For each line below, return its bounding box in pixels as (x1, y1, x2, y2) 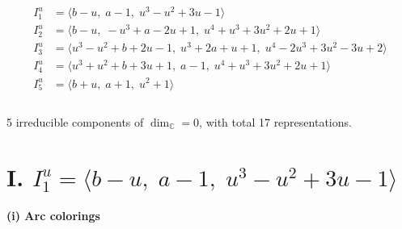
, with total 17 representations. (199, 113, 352, 130)
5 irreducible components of (6, 113, 144, 130)
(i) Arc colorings (6, 207, 100, 224)
